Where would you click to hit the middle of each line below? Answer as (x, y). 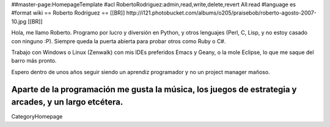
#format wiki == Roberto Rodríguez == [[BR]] (68, 13)
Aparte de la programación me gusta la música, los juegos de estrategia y (154, 89)
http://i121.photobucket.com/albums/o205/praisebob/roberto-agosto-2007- (222, 13)
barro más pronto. (34, 61)
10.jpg (19, 21)
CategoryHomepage (37, 117)
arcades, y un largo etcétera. (67, 102)
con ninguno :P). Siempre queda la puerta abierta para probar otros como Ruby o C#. (119, 41)
